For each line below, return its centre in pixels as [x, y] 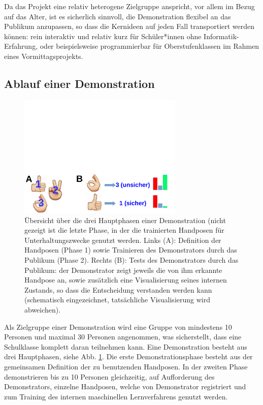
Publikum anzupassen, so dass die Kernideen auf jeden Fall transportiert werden [129, 26]
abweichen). [43, 309]
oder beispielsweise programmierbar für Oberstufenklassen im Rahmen [150, 46]
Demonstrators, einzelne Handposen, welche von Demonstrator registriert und [125, 386]
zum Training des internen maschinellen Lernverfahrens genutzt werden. [116, 396]
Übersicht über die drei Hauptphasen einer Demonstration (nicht [125, 220]
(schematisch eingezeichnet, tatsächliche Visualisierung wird [117, 300]
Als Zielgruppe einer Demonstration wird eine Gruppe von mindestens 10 [118, 326]
